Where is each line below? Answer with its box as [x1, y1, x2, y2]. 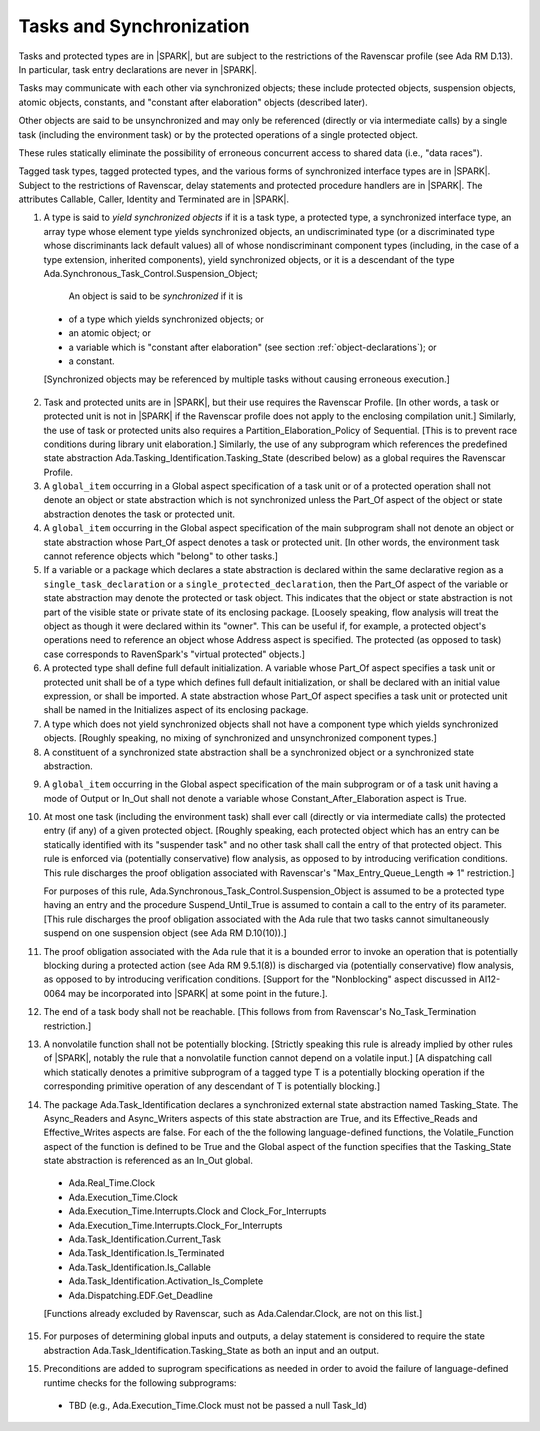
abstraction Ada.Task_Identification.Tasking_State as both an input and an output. [43, 1344, 380, 1356]
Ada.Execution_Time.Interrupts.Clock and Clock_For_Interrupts [68, 1205, 327, 1217]
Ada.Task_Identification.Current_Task [68, 1233, 222, 1245]
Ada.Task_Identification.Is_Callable [68, 1261, 212, 1273]
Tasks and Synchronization [18, 15, 250, 37]
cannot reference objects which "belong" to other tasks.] [43, 550, 279, 562]
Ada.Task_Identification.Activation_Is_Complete [68, 1275, 264, 1287]
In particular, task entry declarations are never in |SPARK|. [18, 63, 257, 75]
